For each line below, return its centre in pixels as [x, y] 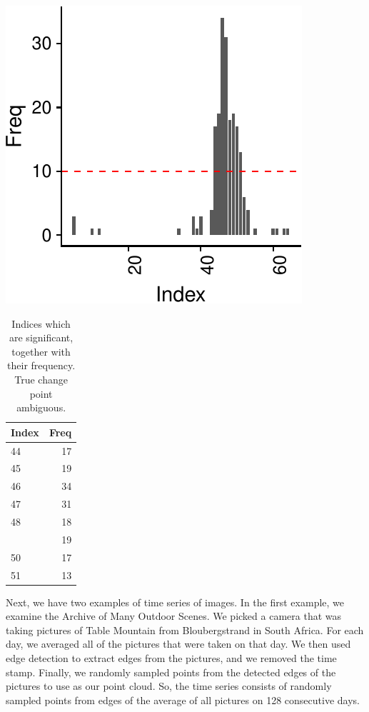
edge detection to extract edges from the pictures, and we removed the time [171, 657]
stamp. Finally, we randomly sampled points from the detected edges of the [171, 672]
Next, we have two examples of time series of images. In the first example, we [175, 602]
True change [41, 379]
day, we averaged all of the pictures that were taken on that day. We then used [178, 644]
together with [41, 351]
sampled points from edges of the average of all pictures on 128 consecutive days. [183, 700]
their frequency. [41, 365]
